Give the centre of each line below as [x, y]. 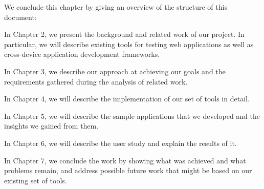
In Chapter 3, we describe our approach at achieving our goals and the [115, 71]
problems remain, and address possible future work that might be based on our [128, 170]
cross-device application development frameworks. [82, 54]
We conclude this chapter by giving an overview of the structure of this [116, 7]
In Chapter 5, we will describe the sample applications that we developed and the [132, 115]
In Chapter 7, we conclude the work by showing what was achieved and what [125, 160]
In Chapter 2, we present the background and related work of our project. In [124, 34]
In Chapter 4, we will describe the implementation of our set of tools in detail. [127, 99]
